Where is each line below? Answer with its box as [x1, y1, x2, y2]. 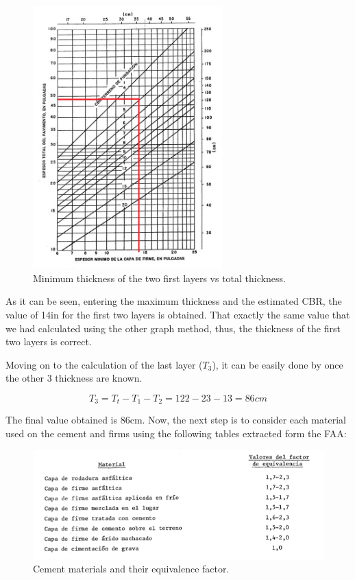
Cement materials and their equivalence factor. [33, 561, 230, 576]
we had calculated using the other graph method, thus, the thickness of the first [5, 321, 341, 335]
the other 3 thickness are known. [5, 371, 143, 385]
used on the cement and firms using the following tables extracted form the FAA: [5, 426, 347, 441]
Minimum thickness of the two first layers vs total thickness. [33, 270, 286, 285]
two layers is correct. [5, 334, 92, 349]
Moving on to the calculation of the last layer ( [5, 357, 203, 371]
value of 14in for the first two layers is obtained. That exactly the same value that [5, 308, 350, 322]
